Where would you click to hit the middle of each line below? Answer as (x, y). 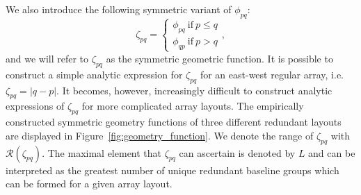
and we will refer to (47, 58)
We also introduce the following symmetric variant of (119, 9)
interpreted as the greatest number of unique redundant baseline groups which (173, 170)
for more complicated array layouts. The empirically (193, 106)
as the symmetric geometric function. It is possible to (219, 58)
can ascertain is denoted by (237, 152)
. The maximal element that (102, 152)
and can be (332, 152)
